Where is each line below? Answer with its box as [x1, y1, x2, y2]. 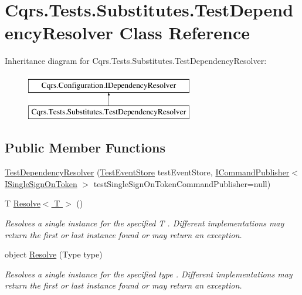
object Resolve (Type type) [5, 248, 103, 260]
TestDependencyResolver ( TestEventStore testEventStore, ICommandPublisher [5, 166, 290, 178]
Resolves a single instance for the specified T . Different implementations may [5, 217, 284, 229]
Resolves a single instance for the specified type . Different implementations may [5, 267, 293, 280]
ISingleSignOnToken [5, 177, 77, 189]
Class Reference [119, 21, 250, 45]
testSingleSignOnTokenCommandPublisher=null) [93, 177, 271, 189]
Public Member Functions [5, 138, 165, 157]
